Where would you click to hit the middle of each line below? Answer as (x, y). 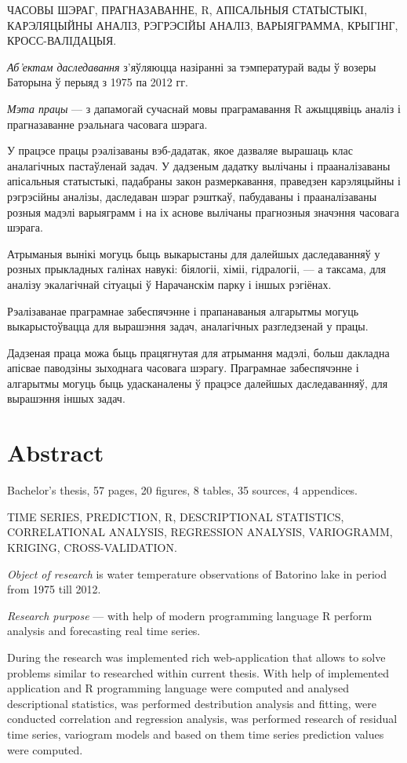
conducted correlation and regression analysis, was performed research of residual (202, 719)
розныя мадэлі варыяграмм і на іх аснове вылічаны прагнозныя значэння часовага (203, 212)
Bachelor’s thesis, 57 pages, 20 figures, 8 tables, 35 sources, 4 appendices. (183, 490)
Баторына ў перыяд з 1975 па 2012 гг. (98, 82)
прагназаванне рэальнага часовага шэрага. (107, 124)
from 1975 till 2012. (54, 589)
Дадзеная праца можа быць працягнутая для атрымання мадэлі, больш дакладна (198, 352)
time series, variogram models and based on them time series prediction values (196, 734)
